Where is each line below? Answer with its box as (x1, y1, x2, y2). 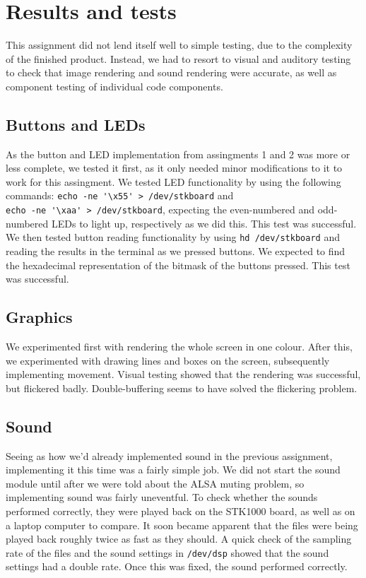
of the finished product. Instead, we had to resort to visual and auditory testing (6, 51, 351, 66)
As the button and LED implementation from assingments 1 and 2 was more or (6, 146, 350, 161)
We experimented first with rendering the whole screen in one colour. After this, (6, 339, 353, 354)
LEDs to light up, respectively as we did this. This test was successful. (51, 216, 357, 230)
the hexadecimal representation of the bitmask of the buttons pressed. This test (6, 257, 350, 272)
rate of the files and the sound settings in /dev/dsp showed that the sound (6, 545, 329, 560)
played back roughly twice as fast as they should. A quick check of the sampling (6, 531, 352, 546)
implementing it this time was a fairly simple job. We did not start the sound (6, 462, 341, 477)
